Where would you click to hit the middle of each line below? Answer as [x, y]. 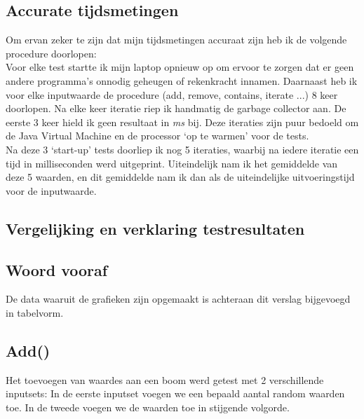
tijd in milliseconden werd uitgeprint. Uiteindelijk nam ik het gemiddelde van [172, 163]
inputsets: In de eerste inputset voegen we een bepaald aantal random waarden [175, 393]
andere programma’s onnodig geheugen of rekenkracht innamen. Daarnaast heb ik [182, 80]
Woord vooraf [57, 269]
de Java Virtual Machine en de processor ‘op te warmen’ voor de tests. [157, 136]
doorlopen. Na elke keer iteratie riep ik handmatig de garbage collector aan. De [176, 108]
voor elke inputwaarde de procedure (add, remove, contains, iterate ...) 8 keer [172, 94]
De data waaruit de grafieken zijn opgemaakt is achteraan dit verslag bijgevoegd [178, 299]
